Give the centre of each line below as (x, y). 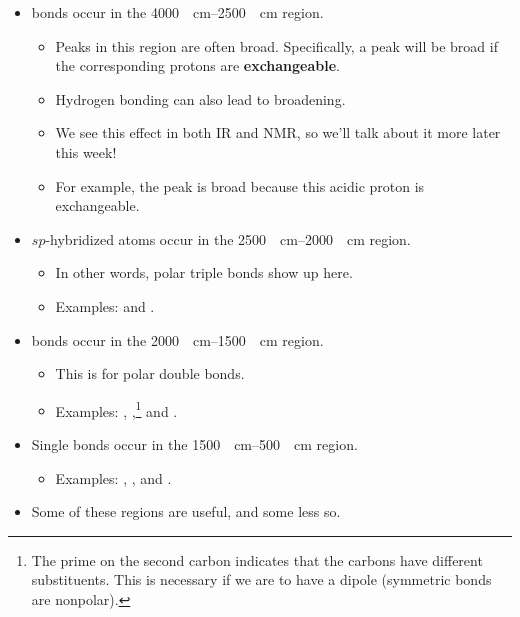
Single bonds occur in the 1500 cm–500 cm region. (194, 443)
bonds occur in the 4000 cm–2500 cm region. (177, 12)
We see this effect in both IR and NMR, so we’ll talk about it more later (278, 132)
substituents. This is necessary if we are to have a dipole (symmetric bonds (261, 579)
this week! (86, 151)
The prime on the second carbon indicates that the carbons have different (257, 559)
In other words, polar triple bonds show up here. (204, 272)
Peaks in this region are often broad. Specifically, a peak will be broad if (276, 45)
